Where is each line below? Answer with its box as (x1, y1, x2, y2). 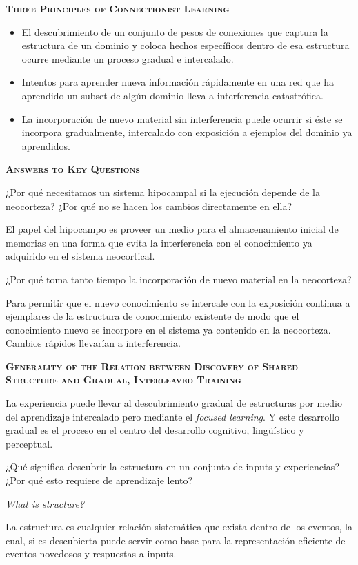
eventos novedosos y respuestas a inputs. (6, 546, 177, 561)
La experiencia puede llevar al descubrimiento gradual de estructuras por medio (6, 396, 342, 410)
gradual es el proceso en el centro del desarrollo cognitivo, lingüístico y (6, 423, 304, 437)
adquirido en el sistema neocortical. (6, 249, 155, 263)
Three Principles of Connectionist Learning (6, 1, 230, 15)
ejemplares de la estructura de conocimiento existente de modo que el (6, 309, 299, 323)
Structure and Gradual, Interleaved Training (6, 372, 241, 387)
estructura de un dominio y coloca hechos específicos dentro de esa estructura (21, 38, 350, 52)
